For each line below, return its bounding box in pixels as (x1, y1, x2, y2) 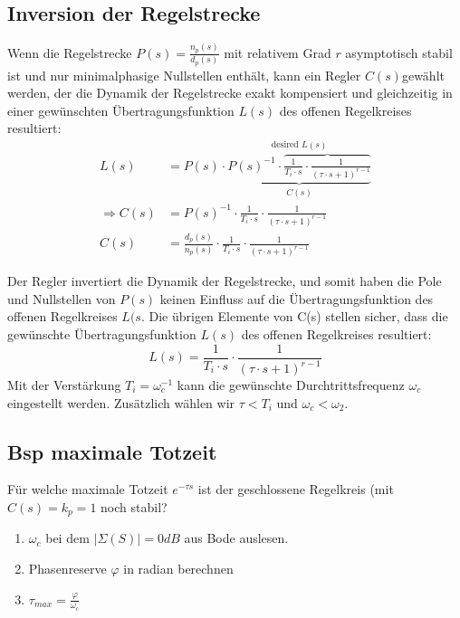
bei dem (45, 528, 90, 547)
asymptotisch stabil (345, 43, 453, 62)
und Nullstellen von (7, 289, 116, 308)
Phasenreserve (28, 559, 107, 578)
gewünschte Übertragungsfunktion (7, 325, 196, 343)
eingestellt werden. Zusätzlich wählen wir (7, 393, 235, 412)
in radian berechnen (123, 559, 234, 578)
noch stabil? (101, 497, 168, 516)
